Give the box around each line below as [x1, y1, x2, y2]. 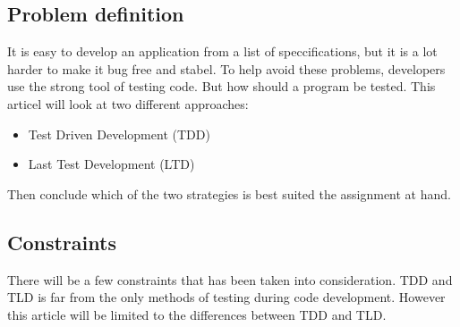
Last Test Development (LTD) [28, 155, 195, 173]
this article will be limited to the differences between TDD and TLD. [7, 305, 387, 323]
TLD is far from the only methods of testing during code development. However [7, 288, 446, 306]
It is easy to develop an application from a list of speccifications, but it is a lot [7, 42, 438, 61]
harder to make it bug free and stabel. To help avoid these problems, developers [7, 59, 446, 78]
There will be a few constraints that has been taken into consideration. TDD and [7, 270, 453, 289]
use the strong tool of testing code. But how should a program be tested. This [7, 77, 436, 96]
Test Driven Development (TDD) [28, 124, 210, 143]
